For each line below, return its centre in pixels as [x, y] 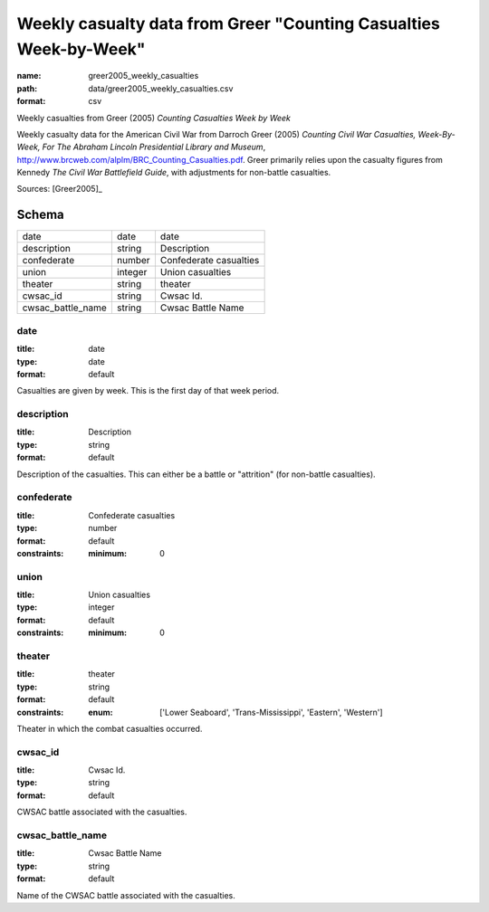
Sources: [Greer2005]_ [60, 189]
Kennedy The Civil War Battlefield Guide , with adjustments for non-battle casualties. [174, 173]
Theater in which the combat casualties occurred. [110, 728]
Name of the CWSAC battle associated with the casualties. [126, 895]
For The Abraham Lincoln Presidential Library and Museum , [154, 147]
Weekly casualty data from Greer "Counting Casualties [229, 24]
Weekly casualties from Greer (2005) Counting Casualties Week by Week [154, 118]
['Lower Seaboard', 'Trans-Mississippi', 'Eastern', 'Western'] [272, 712]
